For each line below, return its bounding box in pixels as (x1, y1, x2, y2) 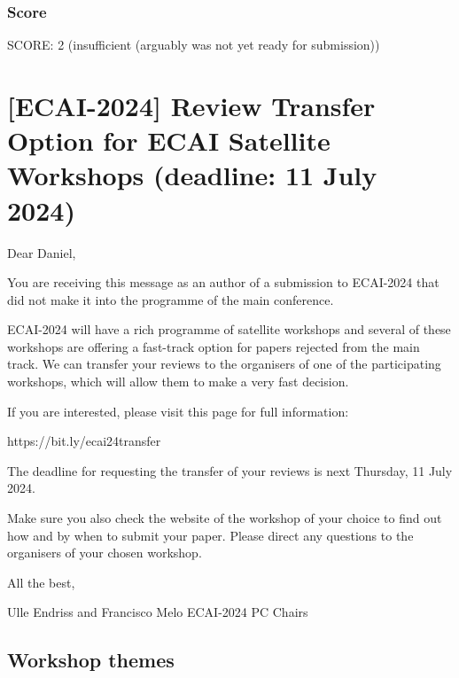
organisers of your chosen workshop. (7, 543, 202, 562)
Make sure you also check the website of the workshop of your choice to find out (7, 509, 442, 527)
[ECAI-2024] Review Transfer (7, 88, 376, 123)
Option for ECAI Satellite (7, 122, 331, 159)
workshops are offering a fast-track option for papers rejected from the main (7, 337, 420, 355)
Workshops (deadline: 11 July (7, 157, 377, 193)
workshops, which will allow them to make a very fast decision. (7, 372, 349, 391)
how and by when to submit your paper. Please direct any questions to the (7, 526, 414, 544)
